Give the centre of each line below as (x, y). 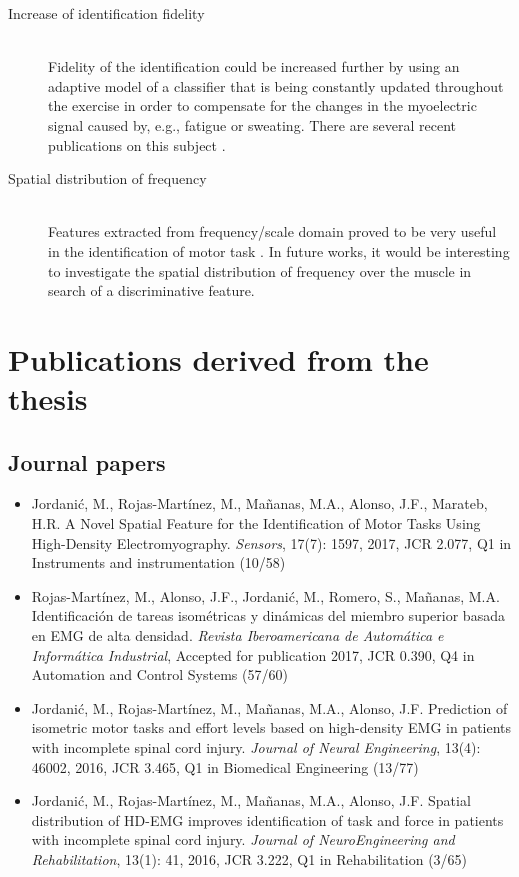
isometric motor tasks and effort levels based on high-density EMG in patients (271, 727)
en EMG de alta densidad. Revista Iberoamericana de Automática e (237, 635)
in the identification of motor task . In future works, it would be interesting (279, 250)
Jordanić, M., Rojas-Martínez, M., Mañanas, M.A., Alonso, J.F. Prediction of (269, 707)
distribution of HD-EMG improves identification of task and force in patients (267, 819)
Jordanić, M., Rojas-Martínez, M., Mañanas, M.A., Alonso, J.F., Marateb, (259, 503)
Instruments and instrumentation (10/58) (158, 562)
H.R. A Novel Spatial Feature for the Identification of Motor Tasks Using (256, 523)
